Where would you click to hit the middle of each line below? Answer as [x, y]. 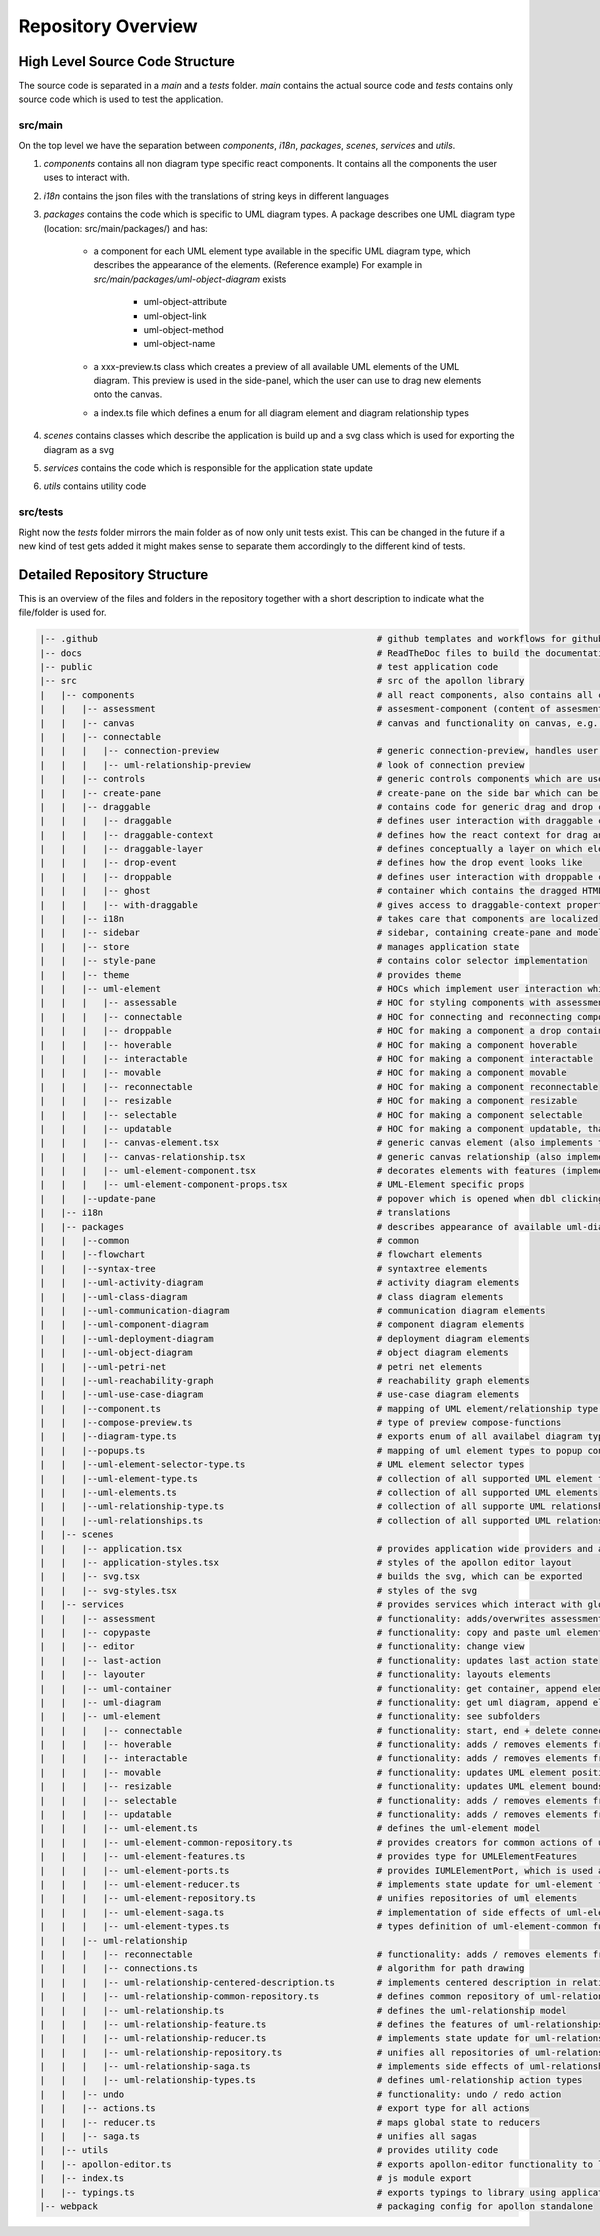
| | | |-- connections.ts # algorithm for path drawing [282, 1968]
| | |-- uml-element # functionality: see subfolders [290, 1716]
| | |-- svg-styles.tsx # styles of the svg [258, 1590]
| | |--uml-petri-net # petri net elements [261, 1366]
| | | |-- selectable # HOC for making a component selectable [311, 1114]
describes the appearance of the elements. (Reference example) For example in [258, 265]
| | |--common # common [229, 1241]
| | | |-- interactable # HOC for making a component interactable [316, 1058]
